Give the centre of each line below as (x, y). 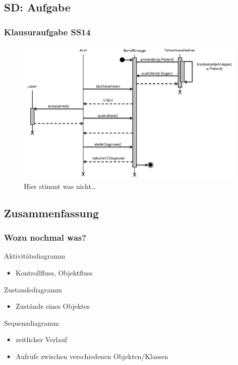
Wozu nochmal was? (45, 237)
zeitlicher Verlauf (41, 339)
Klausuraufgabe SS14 (47, 32)
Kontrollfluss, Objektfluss (54, 272)
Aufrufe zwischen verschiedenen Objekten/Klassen (92, 356)
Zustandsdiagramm (33, 289)
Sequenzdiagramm (31, 322)
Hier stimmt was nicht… (60, 186)
